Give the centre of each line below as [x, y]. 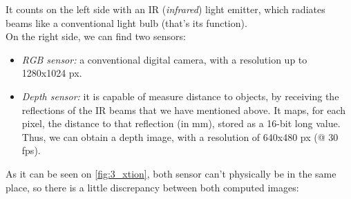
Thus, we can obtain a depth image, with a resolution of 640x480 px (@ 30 [180, 136]
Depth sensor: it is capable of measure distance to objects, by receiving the [180, 96]
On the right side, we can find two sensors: [96, 36]
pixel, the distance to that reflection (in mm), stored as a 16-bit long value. [181, 123]
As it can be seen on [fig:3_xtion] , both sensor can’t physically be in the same [171, 173]
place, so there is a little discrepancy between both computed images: [152, 187]
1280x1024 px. [52, 73]
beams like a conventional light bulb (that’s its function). [126, 22]
